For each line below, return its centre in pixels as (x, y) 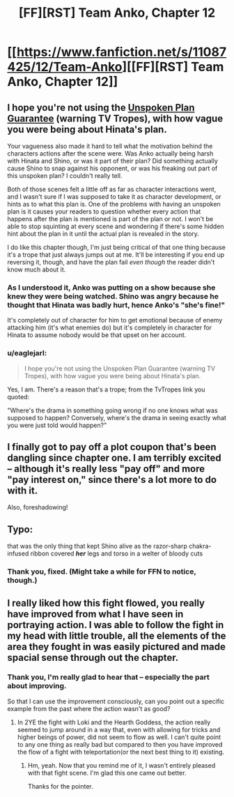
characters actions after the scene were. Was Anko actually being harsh (110, 154)
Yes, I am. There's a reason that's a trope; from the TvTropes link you (106, 389)
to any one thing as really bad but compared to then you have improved (120, 744)
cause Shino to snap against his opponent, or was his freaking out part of (112, 168)
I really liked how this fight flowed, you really (106, 603)
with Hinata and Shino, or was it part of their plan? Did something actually (112, 161)
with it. (23, 490)
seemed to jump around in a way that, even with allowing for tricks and (119, 729)
